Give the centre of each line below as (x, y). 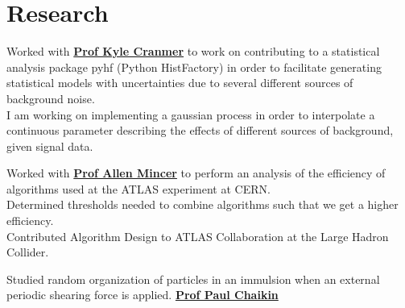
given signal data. (50, 146)
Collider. (28, 252)
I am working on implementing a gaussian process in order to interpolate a (191, 114)
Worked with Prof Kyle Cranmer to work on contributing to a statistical (193, 51)
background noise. (51, 98)
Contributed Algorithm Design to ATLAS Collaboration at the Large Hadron (198, 236)
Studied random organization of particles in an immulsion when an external (193, 279)
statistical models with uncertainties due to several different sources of (180, 83)
